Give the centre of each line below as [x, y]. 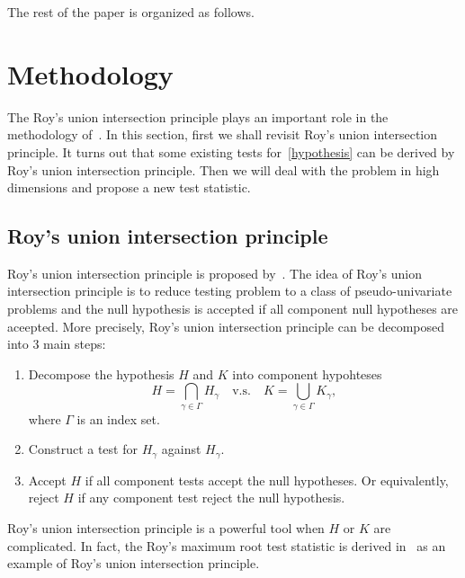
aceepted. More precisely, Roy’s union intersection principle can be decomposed [226, 326]
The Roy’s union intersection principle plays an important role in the [198, 116]
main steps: [75, 344]
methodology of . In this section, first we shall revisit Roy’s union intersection [223, 134]
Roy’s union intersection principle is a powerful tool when [166, 528]
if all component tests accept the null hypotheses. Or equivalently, [267, 480]
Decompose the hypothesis [101, 373]
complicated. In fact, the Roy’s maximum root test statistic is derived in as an [227, 545]
